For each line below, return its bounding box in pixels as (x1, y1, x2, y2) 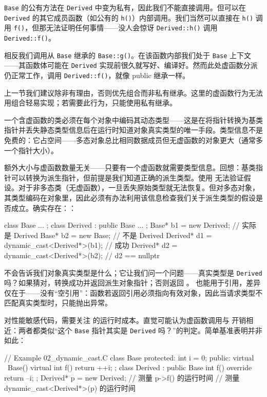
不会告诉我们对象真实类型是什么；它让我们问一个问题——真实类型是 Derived (4, 267, 262, 278)
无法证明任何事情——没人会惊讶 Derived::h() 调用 (46, 22, 218, 33)
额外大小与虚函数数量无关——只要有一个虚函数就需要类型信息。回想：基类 (4, 162, 256, 173)
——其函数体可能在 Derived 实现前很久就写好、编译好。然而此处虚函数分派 (4, 60, 258, 70)
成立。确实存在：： (11, 202, 76, 213)
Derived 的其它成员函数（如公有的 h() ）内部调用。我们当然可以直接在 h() (4, 12, 254, 23)
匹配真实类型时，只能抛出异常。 (4, 297, 112, 308)
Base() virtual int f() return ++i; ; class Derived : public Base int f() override (7, 362, 252, 373)
